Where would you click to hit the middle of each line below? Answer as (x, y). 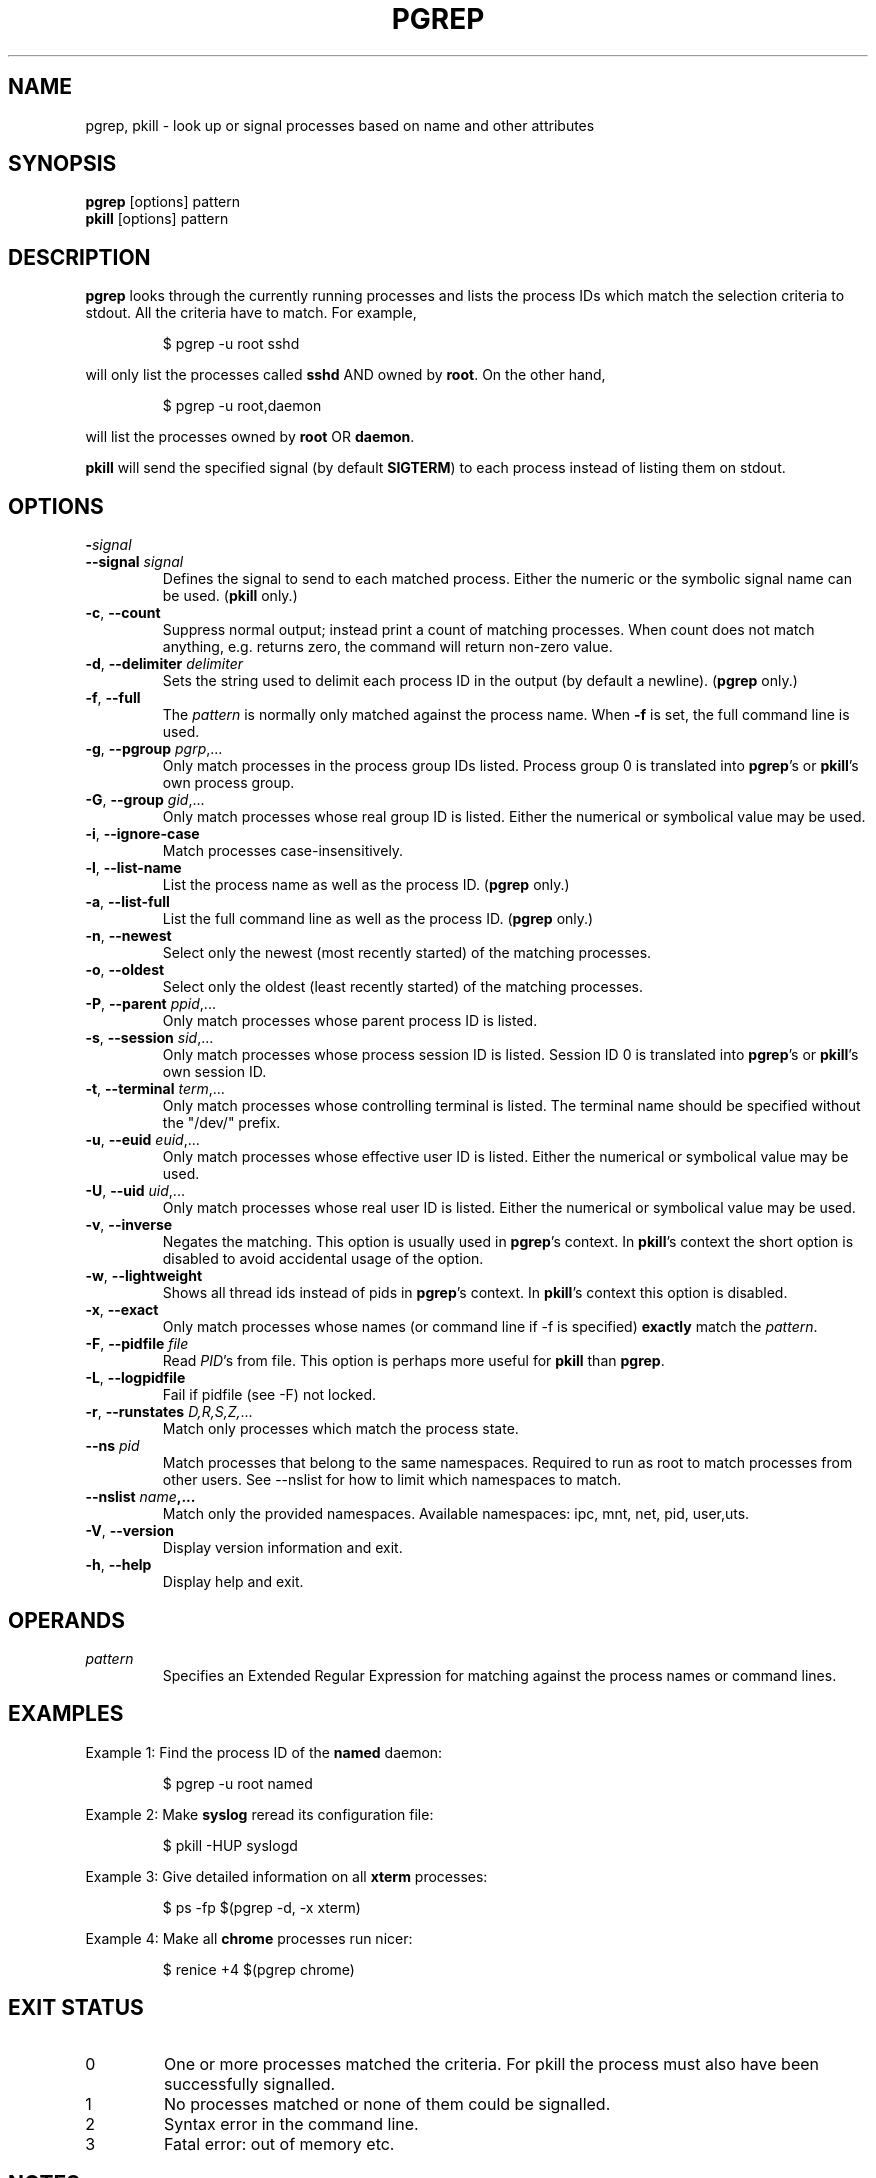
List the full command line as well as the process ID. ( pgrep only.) (378, 919)
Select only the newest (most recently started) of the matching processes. (407, 953)
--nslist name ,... (140, 1497)
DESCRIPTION (79, 257)
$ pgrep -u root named (237, 1783)
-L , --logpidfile (135, 1378)
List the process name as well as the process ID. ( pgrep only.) (366, 885)
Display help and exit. (233, 1582)
